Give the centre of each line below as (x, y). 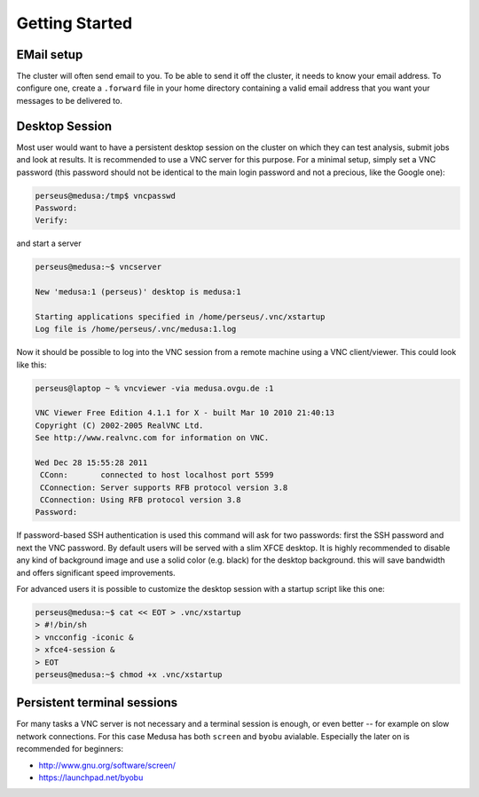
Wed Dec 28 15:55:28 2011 (91, 462)
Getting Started (75, 23)
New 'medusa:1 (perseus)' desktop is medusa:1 (138, 292)
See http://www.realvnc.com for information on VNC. (152, 438)
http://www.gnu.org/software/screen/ (107, 765)
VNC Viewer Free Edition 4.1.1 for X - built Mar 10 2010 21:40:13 (185, 413)
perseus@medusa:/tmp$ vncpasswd (106, 196)
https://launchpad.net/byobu (91, 777)
